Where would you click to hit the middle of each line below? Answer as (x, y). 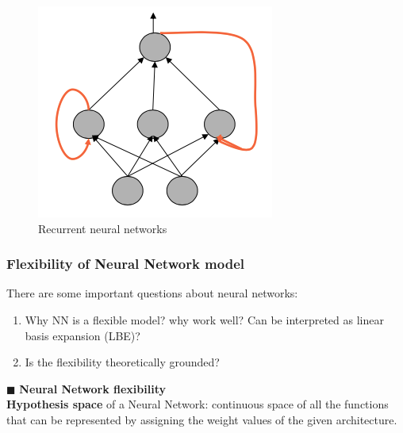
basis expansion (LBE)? (83, 335)
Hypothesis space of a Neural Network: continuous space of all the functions (198, 404)
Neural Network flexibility (92, 388)
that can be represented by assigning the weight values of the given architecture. (202, 419)
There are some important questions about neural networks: (152, 293)
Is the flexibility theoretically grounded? (122, 362)
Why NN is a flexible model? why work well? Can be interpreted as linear (204, 320)
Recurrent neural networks (103, 228)
